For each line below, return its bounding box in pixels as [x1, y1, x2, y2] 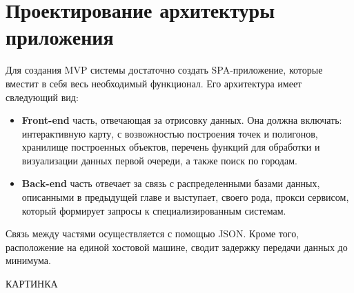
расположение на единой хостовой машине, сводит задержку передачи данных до [6, 239, 348, 254]
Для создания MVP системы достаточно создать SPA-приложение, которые [6, 63, 323, 77]
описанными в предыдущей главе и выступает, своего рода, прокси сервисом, [21, 190, 349, 204]
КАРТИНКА [6, 276, 58, 291]
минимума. [6, 253, 51, 268]
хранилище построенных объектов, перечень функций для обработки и [21, 140, 320, 154]
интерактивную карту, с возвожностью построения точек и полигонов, [21, 126, 318, 140]
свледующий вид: [6, 89, 79, 104]
